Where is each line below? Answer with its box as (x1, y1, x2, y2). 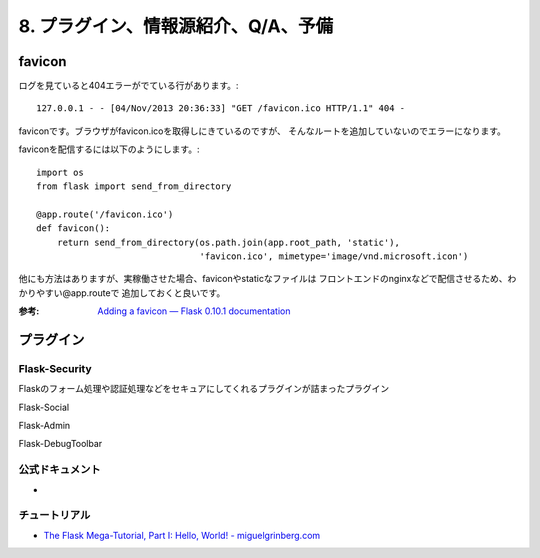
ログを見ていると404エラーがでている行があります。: (18, 80, 239, 92)
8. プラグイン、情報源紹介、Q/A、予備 (18, 15, 334, 37)
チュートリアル (18, 508, 91, 522)
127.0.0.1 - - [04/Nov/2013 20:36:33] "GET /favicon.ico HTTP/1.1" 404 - (36, 103, 406, 114)
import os (36, 166, 84, 178)
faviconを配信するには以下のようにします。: (18, 143, 200, 155)
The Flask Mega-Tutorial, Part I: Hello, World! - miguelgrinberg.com (43, 529, 321, 541)
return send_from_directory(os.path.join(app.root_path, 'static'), (56, 236, 400, 248)
